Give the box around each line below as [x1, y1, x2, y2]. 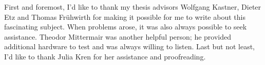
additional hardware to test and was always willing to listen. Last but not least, [4, 41, 255, 52]
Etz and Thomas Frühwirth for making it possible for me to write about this [4, 11, 245, 22]
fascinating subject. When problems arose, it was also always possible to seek [4, 21, 247, 32]
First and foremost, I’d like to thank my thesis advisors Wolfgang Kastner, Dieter [4, 2, 261, 12]
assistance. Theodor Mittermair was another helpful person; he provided [4, 31, 232, 42]
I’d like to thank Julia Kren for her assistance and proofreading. [4, 51, 206, 61]
